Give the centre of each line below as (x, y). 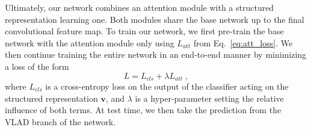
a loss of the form (37, 66)
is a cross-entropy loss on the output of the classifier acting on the (167, 86)
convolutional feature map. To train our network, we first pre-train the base (144, 31)
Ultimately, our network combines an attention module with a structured (140, 7)
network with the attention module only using (90, 42)
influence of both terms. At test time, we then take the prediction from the (143, 110)
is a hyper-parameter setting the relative (209, 98)
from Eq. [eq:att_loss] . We (243, 42)
